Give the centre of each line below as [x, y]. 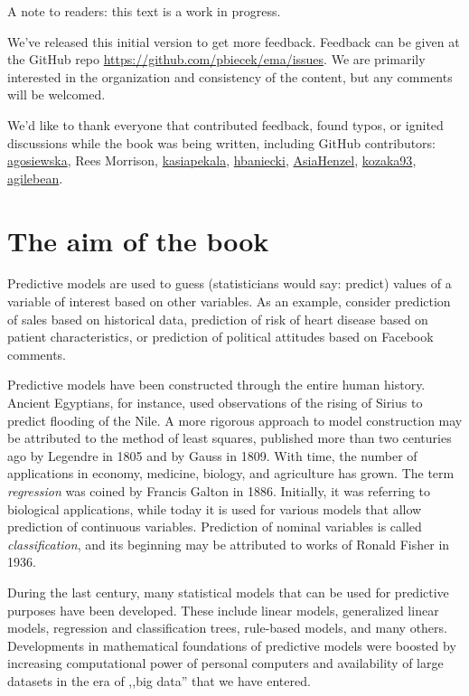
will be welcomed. [56, 94]
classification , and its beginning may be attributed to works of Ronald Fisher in [229, 544]
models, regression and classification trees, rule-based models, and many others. [227, 628]
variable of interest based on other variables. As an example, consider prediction [229, 301]
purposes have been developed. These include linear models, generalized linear [223, 610]
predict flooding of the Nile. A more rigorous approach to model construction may [235, 420]
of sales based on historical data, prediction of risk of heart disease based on [218, 319]
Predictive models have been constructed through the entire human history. [216, 385]
